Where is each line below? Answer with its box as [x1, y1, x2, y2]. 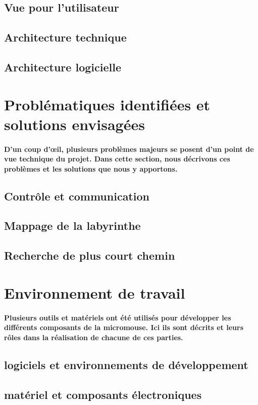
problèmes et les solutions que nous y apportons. [4, 163, 178, 174]
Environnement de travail [4, 282, 185, 303]
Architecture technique [4, 29, 127, 45]
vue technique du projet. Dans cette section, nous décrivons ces [4, 153, 230, 164]
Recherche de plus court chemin [4, 248, 175, 263]
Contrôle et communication [4, 188, 149, 204]
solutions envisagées [4, 113, 145, 134]
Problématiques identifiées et [4, 94, 211, 114]
